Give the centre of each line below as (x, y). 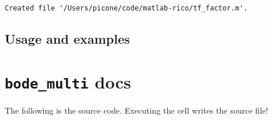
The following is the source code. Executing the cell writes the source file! (137, 110)
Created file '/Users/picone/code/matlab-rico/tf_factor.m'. (126, 8)
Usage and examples (68, 39)
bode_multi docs (68, 81)
